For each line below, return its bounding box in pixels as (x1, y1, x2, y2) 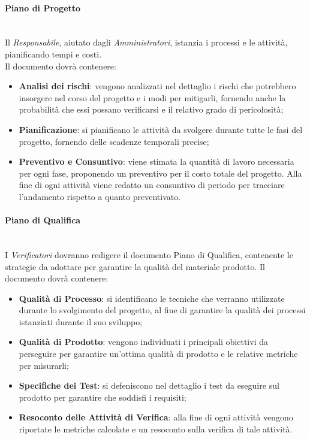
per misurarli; (19, 359, 69, 371)
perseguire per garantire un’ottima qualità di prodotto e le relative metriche (19, 347, 298, 360)
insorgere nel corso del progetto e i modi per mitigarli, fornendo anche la (19, 91, 286, 104)
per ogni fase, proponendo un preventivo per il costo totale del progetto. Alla (19, 166, 302, 179)
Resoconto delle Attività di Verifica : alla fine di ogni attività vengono (19, 411, 293, 423)
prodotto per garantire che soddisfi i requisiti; (19, 390, 186, 403)
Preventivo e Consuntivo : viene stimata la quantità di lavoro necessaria (19, 155, 294, 168)
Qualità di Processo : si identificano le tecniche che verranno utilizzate (19, 292, 285, 304)
